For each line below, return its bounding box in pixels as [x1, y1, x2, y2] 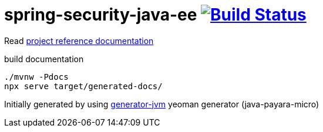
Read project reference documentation [4, 35, 154, 46]
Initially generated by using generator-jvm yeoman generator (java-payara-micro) [4, 99, 319, 109]
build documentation [4, 53, 84, 64]
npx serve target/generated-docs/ [4, 81, 163, 91]
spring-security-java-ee [4, 5, 197, 25]
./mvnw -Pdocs [4, 72, 69, 82]
